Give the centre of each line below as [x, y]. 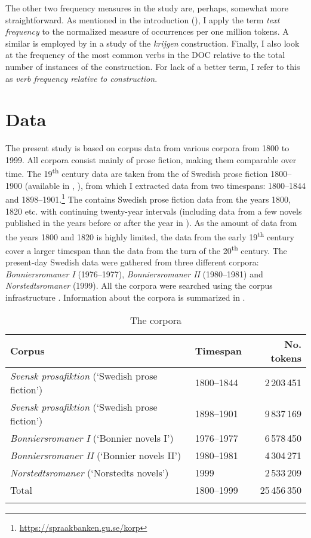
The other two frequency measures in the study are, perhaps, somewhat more [147, 8]
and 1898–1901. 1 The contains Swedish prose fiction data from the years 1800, [148, 198]
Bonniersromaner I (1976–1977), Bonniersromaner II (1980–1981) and [134, 273]
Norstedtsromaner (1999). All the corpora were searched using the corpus [139, 285]
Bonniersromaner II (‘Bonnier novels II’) [96, 455]
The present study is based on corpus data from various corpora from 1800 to [147, 148]
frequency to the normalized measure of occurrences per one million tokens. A [147, 31]
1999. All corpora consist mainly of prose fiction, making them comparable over [151, 159]
